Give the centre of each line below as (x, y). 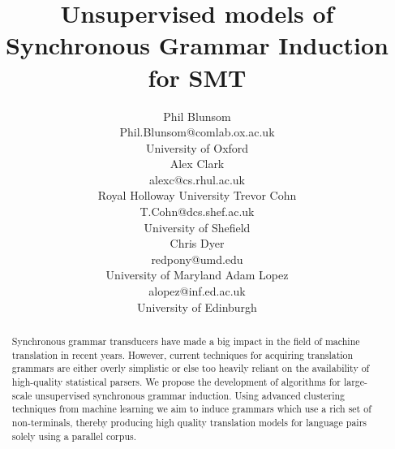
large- (356, 381)
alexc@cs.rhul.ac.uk (197, 179)
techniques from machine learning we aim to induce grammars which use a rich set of (191, 409)
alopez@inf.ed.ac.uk (197, 291)
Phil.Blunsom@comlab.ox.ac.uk (197, 132)
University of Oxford (197, 147)
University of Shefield (197, 227)
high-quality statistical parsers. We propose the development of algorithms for (176, 381)
